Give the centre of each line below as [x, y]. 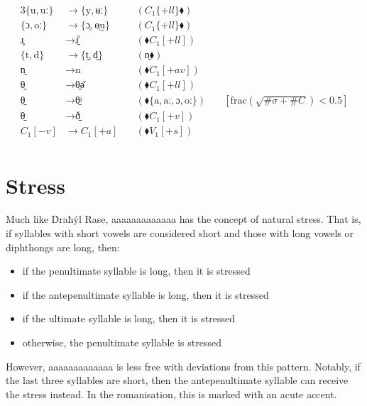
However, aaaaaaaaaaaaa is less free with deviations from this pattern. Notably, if [183, 366]
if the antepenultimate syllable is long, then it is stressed [146, 294]
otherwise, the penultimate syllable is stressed [122, 342]
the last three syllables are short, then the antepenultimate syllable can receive [177, 380]
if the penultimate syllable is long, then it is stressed [136, 271]
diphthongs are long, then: [63, 247]
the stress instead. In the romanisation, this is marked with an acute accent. [171, 394]
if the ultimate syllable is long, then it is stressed [128, 318]
